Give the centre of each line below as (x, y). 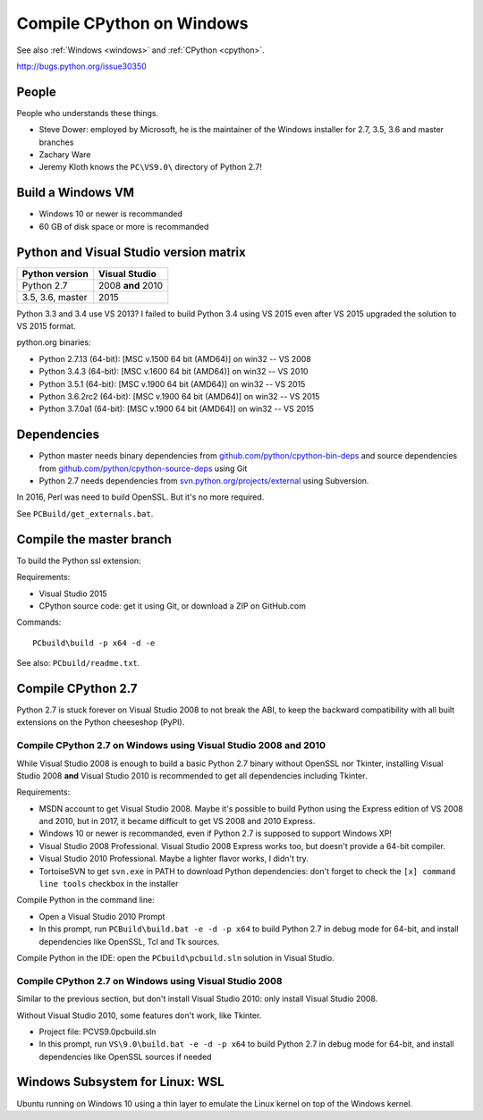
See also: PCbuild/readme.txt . (78, 663)
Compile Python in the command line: (86, 900)
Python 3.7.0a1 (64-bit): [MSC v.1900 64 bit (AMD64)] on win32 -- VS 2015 (177, 409)
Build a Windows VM (75, 193)
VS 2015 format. (46, 326)
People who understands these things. (88, 113)
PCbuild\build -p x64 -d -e (94, 643)
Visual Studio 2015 (73, 594)
